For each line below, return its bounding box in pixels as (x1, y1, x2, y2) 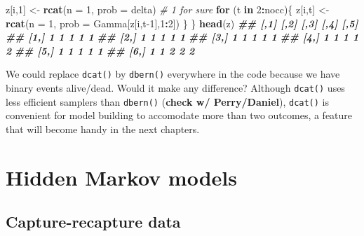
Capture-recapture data (6, 211, 181, 232)
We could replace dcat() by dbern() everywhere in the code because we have (6, 67, 340, 81)
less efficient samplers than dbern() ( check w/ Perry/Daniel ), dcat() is (6, 94, 330, 109)
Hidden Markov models (6, 162, 237, 191)
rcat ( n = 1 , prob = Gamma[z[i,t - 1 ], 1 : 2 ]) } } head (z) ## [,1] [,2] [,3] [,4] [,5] (6, 15, 358, 30)
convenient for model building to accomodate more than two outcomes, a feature (6, 108, 353, 123)
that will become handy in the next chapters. (6, 121, 200, 136)
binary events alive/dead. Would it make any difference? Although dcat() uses (6, 81, 345, 95)
